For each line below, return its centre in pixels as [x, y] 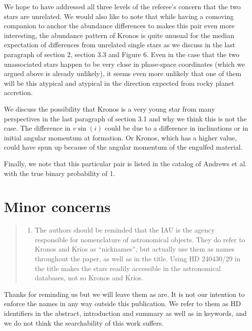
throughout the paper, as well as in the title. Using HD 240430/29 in [138, 258]
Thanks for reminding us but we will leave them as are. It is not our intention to [124, 294]
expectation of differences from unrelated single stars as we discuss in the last [120, 45]
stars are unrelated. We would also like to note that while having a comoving [119, 16]
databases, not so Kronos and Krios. [89, 278]
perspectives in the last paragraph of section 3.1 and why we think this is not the [125, 118]
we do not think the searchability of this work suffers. [84, 322]
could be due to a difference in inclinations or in [176, 128]
